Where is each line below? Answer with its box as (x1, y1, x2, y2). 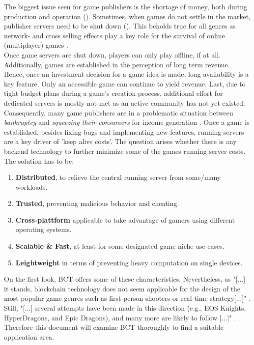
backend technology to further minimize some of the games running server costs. (4, 145, 246, 156)
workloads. (15, 181, 48, 192)
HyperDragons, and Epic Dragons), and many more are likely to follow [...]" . (4, 312, 236, 322)
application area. (4, 331, 54, 342)
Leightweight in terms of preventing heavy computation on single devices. (15, 257, 243, 267)
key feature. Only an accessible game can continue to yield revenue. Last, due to (4, 78, 246, 88)
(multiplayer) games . (4, 40, 68, 50)
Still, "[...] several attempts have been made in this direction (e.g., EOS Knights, (4, 303, 246, 313)
